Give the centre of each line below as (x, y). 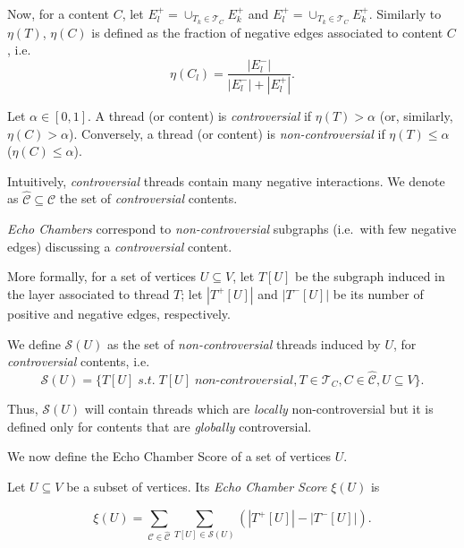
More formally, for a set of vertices (102, 276)
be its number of (378, 293)
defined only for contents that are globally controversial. (160, 426)
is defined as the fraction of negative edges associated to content (267, 32)
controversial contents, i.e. (79, 361)
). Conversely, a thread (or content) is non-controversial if (227, 133)
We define (34, 343)
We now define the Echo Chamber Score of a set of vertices (169, 456)
